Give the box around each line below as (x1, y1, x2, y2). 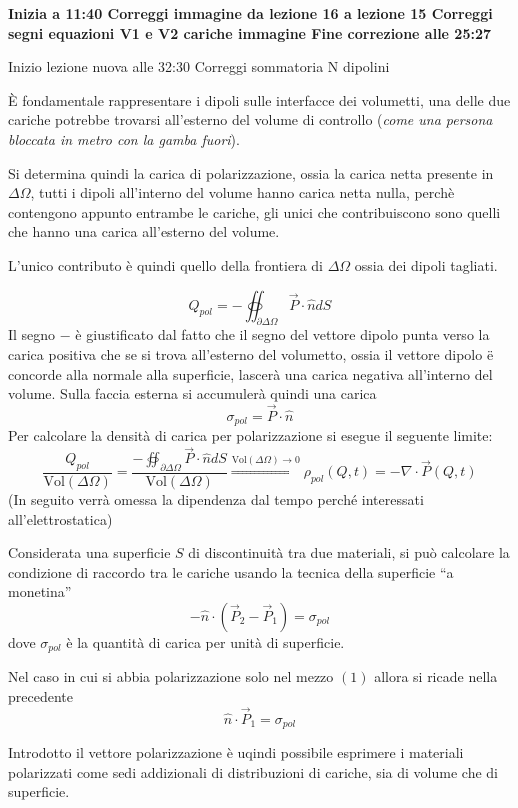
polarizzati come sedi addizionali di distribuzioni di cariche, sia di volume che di (8, 761, 498, 782)
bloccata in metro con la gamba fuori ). (8, 128, 240, 149)
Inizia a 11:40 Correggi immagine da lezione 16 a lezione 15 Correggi (8, 3, 493, 23)
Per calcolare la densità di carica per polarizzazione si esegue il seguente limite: (8, 425, 493, 446)
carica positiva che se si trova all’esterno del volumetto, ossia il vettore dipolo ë (8, 343, 494, 364)
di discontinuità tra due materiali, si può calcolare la (188, 542, 510, 563)
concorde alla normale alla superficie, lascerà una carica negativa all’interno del (8, 363, 493, 384)
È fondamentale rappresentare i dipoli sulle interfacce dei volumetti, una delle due (8, 89, 511, 110)
